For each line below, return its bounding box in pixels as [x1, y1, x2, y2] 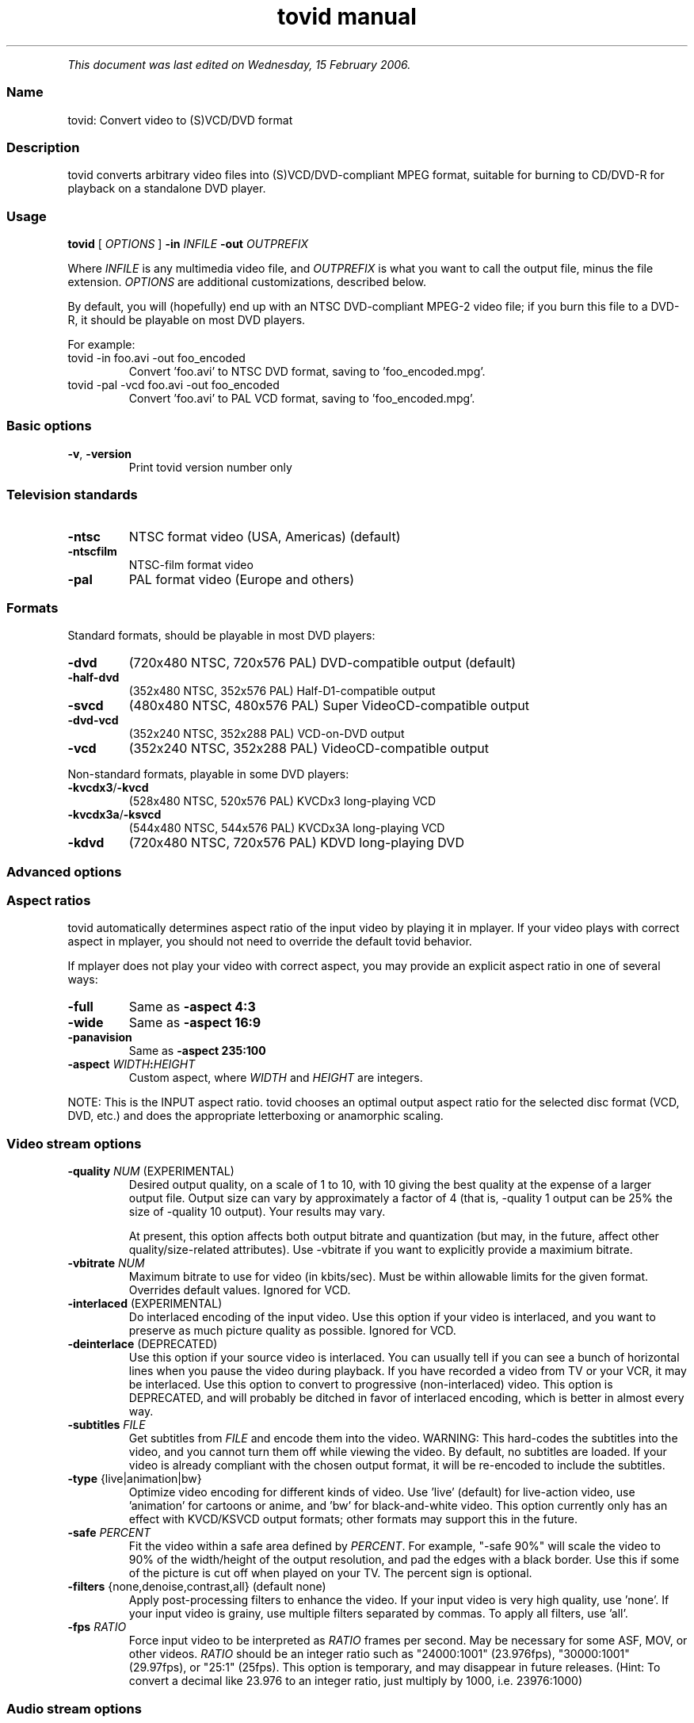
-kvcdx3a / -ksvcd [67, 808, 162, 822]
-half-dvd [67, 670, 120, 685]
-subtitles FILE [67, 1418, 146, 1432]
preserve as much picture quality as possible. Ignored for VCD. [128, 1324, 456, 1338]
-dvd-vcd [67, 713, 119, 728]
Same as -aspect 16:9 [128, 1014, 261, 1031]
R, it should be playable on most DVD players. [67, 313, 306, 327]
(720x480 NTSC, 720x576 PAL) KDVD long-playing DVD [128, 835, 464, 851]
